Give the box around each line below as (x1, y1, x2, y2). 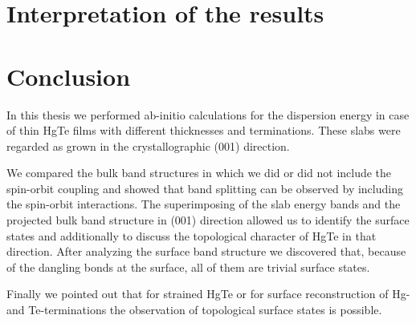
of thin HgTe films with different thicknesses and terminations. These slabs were (6, 122, 401, 139)
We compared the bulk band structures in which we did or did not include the (6, 164, 392, 181)
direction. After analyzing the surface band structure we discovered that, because (6, 243, 406, 260)
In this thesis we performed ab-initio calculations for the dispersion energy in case (6, 106, 410, 123)
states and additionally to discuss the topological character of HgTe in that (6, 227, 377, 244)
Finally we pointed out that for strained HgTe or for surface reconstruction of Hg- (6, 285, 410, 302)
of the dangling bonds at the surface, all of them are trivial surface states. (6, 258, 370, 275)
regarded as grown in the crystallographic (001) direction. (6, 137, 290, 154)
